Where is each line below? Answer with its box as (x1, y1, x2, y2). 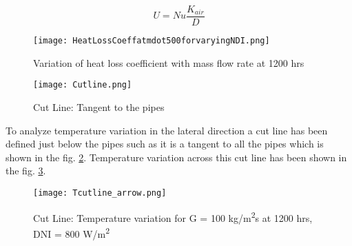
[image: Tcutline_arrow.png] (33, 187, 167, 198)
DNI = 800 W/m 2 (33, 224, 110, 240)
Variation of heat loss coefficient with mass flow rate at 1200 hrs (33, 55, 304, 70)
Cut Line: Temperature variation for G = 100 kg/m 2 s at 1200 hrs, (33, 208, 313, 225)
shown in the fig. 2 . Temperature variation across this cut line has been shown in (6, 150, 347, 164)
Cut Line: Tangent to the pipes (33, 99, 165, 114)
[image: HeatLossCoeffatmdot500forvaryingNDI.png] (33, 36, 270, 46)
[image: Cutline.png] (33, 80, 132, 90)
